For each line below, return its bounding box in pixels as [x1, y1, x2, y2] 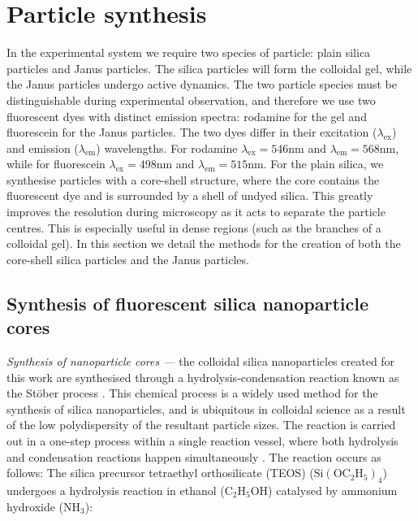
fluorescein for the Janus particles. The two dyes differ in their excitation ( [6, 124, 377, 141]
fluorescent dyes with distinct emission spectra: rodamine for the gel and [6, 107, 367, 124]
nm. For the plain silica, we [248, 155, 384, 172]
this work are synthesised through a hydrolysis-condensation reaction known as [6, 368, 399, 385]
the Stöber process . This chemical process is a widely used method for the [6, 384, 378, 402]
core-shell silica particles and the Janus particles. [6, 250, 249, 267]
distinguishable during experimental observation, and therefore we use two [6, 91, 376, 108]
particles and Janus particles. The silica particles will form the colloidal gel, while [6, 59, 412, 76]
